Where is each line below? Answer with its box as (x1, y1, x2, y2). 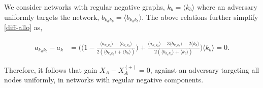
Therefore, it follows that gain (4, 64, 97, 75)
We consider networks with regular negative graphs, (4, 2, 165, 12)
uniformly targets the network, (4, 11, 100, 22)
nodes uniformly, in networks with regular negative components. (4, 74, 204, 85)
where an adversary (197, 2, 257, 12)
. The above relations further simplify (142, 11, 258, 22)
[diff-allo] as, (4, 22, 43, 33)
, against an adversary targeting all (150, 64, 259, 75)
